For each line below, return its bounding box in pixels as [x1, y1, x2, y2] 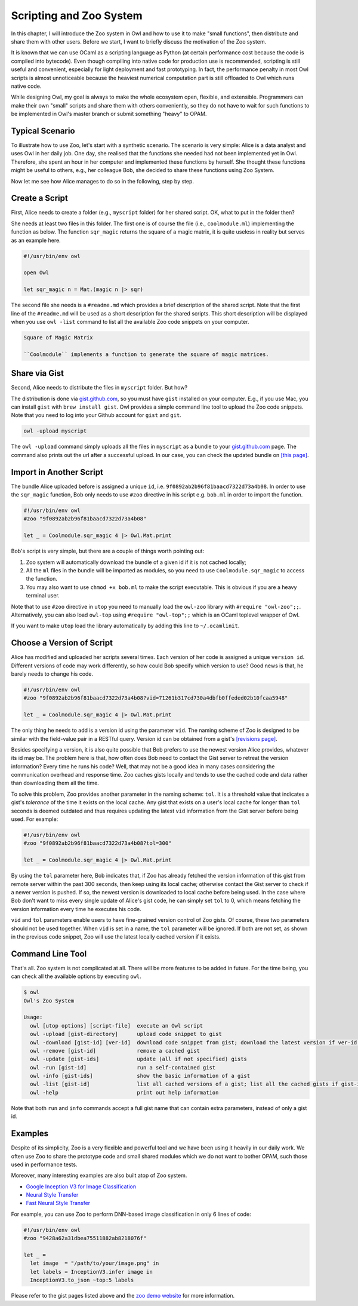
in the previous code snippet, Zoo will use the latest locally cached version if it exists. [11, 933, 221, 940]
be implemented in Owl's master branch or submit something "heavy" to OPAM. [11, 111, 207, 118]
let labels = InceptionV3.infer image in [30, 1268, 153, 1275]
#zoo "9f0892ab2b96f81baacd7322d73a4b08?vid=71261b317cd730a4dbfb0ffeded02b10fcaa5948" [23, 695, 288, 701]
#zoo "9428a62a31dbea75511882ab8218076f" [23, 1235, 147, 1242]
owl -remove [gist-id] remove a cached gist [30, 1047, 200, 1054]
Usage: [23, 1014, 43, 1021]
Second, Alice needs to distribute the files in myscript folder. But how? [11, 384, 188, 391]
